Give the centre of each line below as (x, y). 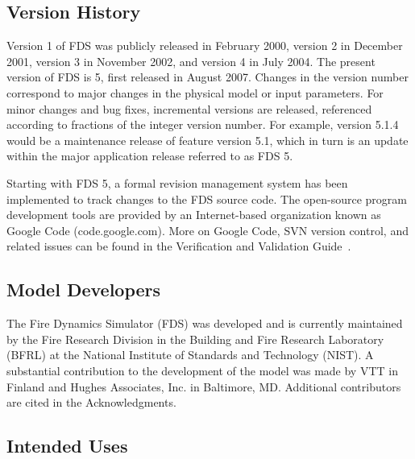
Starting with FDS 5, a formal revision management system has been (177, 182)
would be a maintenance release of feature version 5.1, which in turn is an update (207, 140)
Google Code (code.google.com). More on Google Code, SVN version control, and (207, 230)
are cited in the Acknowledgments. (91, 402)
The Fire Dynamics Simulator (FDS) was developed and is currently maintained (205, 323)
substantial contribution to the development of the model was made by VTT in (202, 370)
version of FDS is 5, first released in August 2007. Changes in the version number (207, 77)
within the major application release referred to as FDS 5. (150, 156)
